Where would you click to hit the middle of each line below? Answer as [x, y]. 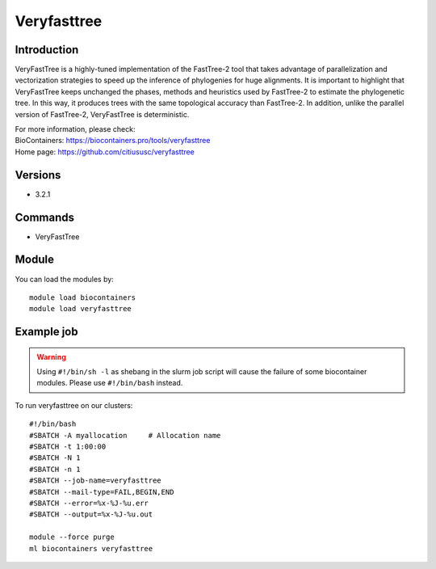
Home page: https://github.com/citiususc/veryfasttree [105, 152]
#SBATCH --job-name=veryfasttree [95, 480]
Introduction [47, 50]
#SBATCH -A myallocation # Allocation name [125, 435]
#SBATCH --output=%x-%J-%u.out [91, 514]
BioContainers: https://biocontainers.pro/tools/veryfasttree [113, 141]
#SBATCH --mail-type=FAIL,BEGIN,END [102, 492]
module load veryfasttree [81, 309]
